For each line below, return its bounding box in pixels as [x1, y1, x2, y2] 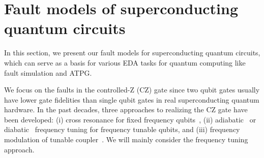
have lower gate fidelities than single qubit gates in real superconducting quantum [4, 94, 259, 105]
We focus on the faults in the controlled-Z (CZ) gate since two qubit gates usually [4, 84, 260, 95]
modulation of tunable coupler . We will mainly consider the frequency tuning [4, 134, 248, 145]
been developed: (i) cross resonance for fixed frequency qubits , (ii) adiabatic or [4, 114, 256, 124]
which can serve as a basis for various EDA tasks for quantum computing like [4, 57, 246, 68]
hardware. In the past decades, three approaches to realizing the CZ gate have [4, 104, 248, 115]
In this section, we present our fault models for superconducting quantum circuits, [4, 47, 260, 58]
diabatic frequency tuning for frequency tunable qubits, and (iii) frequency [4, 124, 240, 135]
